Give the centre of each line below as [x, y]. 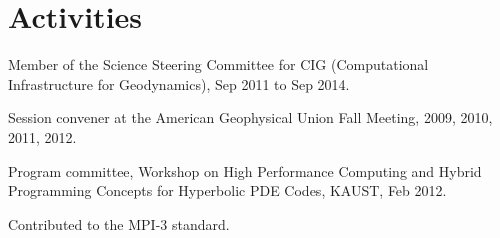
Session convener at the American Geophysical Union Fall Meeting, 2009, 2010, [250, 117]
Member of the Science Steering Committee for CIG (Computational [218, 64]
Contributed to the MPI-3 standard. [119, 223]
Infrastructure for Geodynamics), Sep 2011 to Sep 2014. [179, 83]
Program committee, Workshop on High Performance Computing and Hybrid [245, 170]
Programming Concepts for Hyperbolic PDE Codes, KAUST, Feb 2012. [227, 190]
